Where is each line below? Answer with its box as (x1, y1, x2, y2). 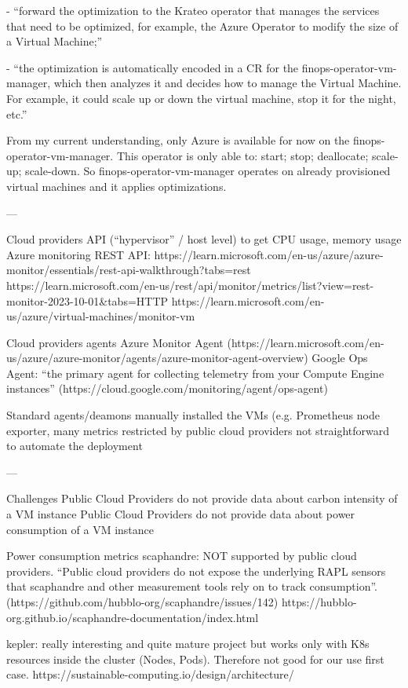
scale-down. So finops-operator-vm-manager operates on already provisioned (25, 163, 391, 179)
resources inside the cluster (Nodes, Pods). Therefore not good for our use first (6, 650, 384, 667)
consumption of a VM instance (6, 521, 154, 537)
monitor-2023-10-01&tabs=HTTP (6, 292, 169, 309)
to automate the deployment (6, 437, 143, 454)
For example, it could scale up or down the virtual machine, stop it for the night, (6, 90, 396, 106)
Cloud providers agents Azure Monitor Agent (6, 334, 224, 350)
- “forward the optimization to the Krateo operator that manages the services (6, 2, 380, 18)
